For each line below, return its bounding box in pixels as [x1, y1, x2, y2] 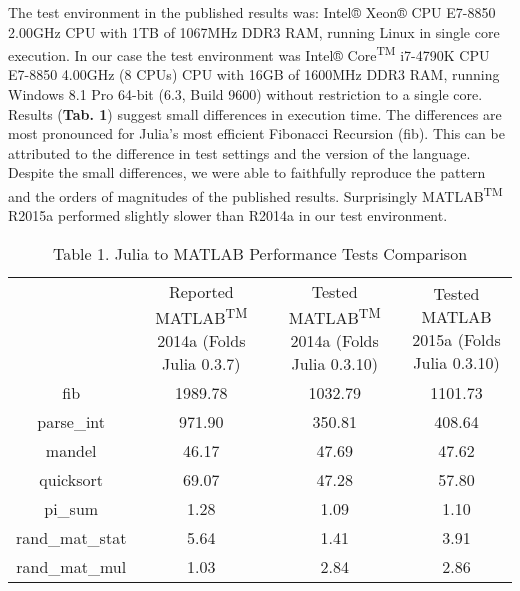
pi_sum [44, 497, 99, 521]
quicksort [39, 468, 104, 492]
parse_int [37, 410, 106, 434]
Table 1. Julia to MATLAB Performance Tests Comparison [52, 241, 468, 265]
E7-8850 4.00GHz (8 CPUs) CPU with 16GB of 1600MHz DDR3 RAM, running [8, 64, 500, 85]
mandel [45, 439, 97, 463]
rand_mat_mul [16, 555, 127, 579]
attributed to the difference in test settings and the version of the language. [8, 142, 471, 163]
